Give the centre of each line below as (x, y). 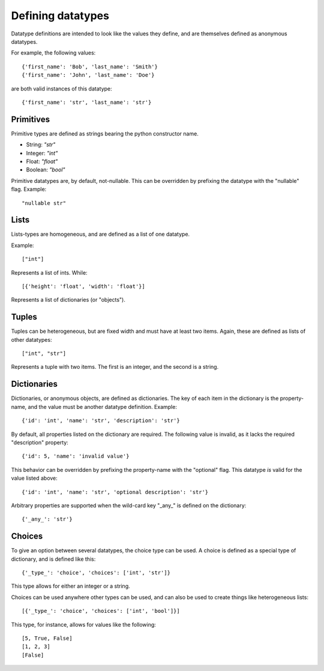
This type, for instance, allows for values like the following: (83, 624)
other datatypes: (31, 339)
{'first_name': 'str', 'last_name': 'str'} (87, 102)
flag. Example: (29, 189)
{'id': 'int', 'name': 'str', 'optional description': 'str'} (115, 492)
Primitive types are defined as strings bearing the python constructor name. (105, 133)
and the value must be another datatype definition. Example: (102, 407)
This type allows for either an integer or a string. (70, 586)
